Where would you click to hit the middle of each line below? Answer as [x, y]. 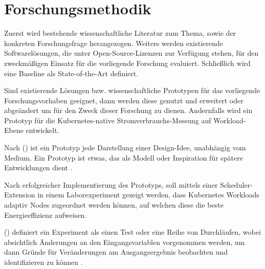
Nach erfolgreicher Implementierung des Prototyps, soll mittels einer [111, 184]
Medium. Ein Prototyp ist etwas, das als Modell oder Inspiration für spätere [124, 157]
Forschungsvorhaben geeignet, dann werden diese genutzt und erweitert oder [124, 100]
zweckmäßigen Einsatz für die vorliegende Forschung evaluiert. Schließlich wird [127, 63]
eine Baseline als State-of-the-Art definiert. [71, 73]
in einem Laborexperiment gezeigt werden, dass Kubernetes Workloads [148, 195]
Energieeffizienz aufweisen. [46, 215]
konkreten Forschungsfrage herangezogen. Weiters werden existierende [114, 43]
